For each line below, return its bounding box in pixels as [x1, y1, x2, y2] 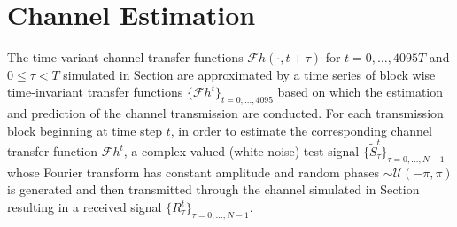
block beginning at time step [7, 121, 163, 139]
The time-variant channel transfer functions [7, 48, 244, 67]
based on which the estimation [277, 82, 444, 101]
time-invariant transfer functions [7, 82, 183, 101]
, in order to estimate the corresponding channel [170, 121, 432, 139]
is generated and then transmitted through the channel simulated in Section [7, 180, 420, 199]
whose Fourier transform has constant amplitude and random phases [7, 162, 380, 181]
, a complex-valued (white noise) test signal [123, 142, 360, 160]
